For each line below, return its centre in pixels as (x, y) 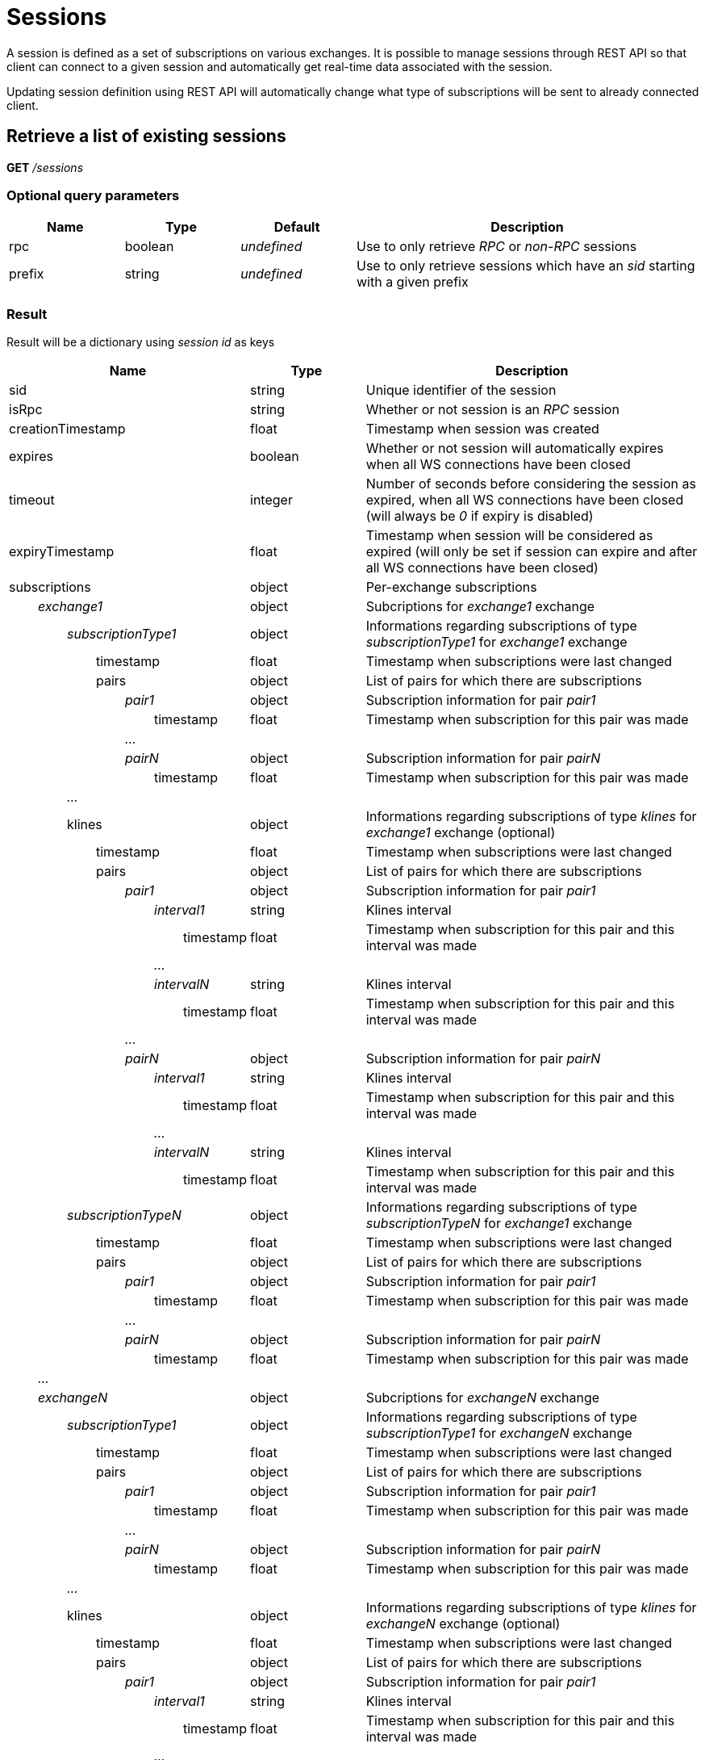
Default (297, 227)
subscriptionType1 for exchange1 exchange (496, 642)
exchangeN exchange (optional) (463, 1624)
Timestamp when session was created (482, 429)
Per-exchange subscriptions (451, 587)
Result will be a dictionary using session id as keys (141, 342)
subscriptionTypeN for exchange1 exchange (499, 1224)
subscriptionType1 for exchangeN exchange (499, 1433)
